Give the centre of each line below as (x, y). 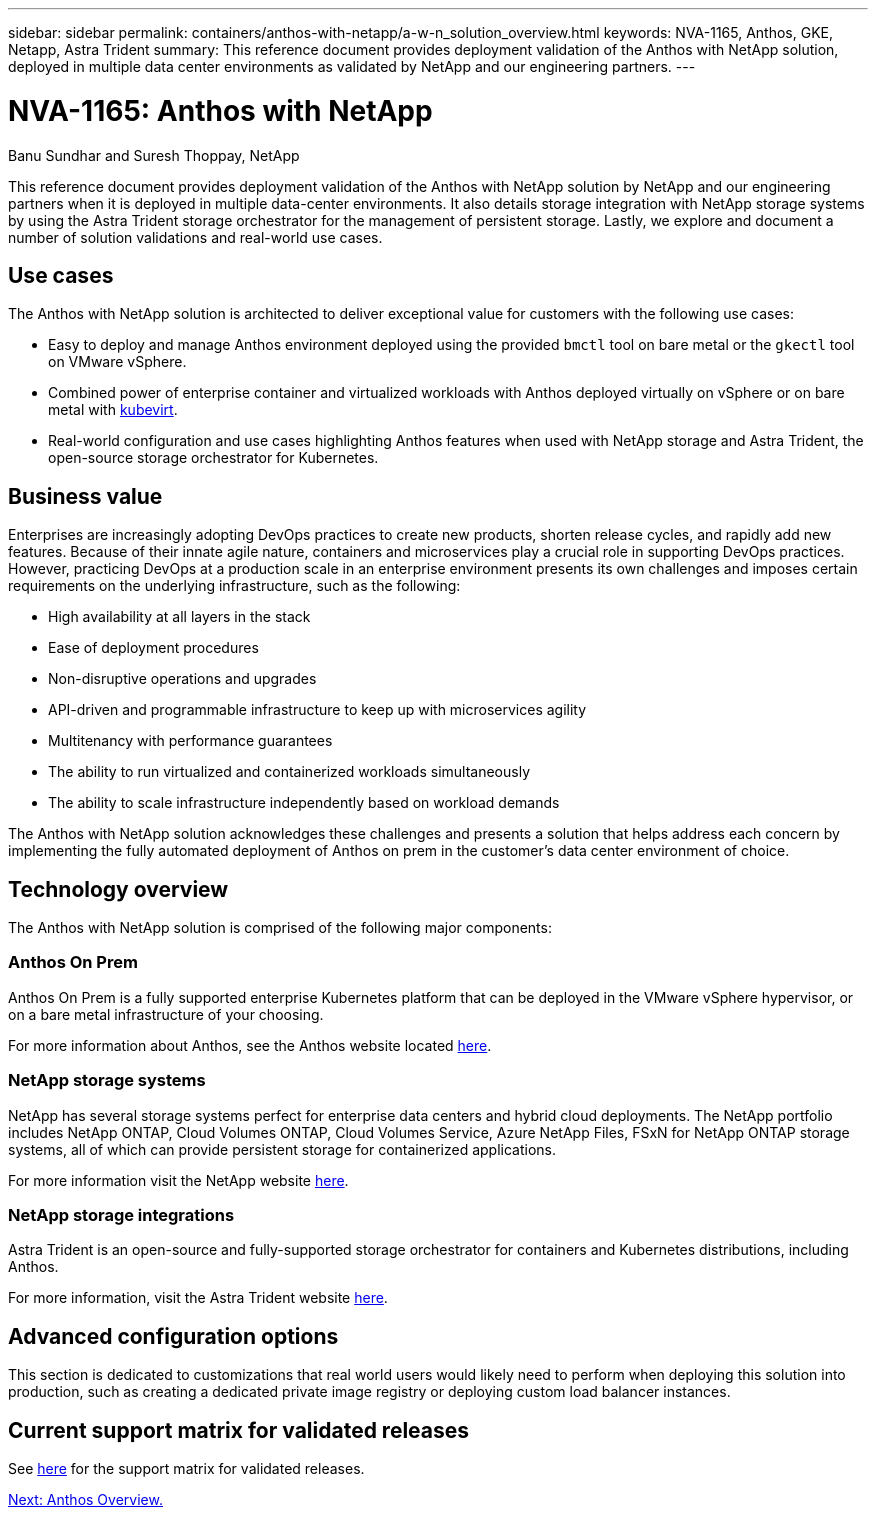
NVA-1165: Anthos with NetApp (220, 110)
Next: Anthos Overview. (85, 1499)
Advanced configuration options (173, 1336)
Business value (85, 496)
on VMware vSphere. (117, 362)
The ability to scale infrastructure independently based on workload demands (304, 803)
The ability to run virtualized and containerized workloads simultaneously (289, 772)
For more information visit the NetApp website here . (178, 1180)
